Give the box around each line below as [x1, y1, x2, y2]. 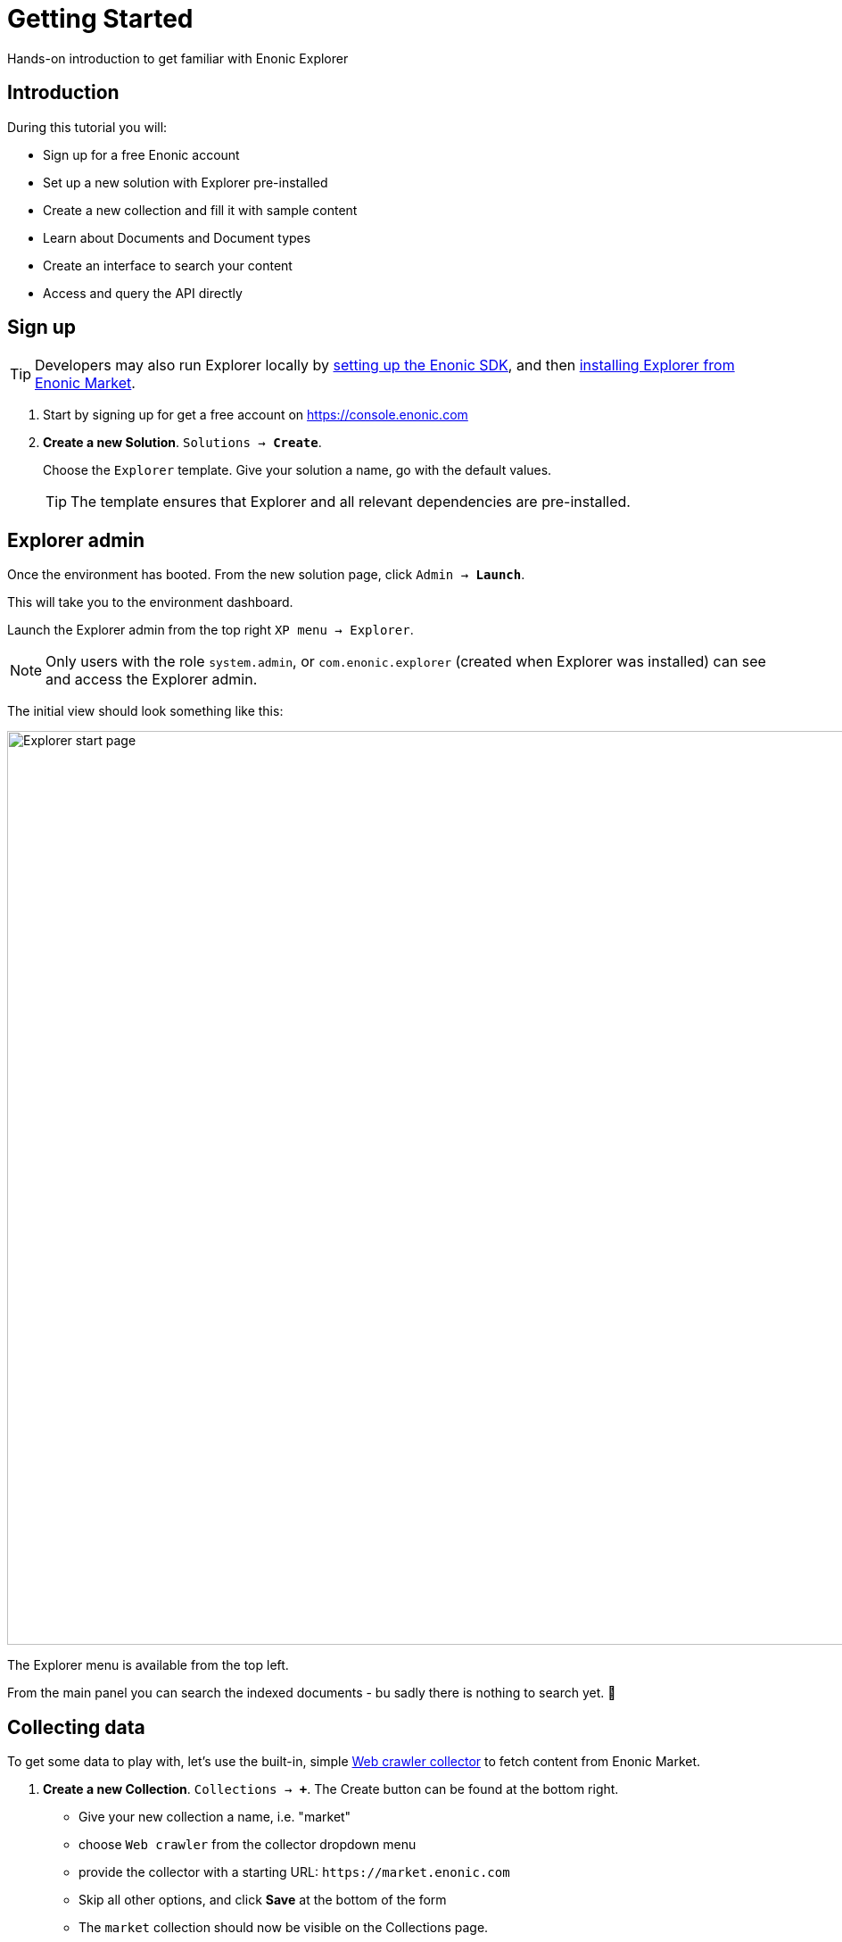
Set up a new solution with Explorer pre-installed [43, 174, 328, 190]
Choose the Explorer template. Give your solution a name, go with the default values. [43, 462, 552, 478]
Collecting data [7, 1715, 145, 1739]
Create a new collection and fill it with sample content [43, 202, 358, 218]
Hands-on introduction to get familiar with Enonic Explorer [7, 50, 349, 66]
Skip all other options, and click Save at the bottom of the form [78, 1892, 447, 1908]
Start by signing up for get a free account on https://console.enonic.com [43, 407, 468, 423]
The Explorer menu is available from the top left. [7, 1657, 289, 1673]
